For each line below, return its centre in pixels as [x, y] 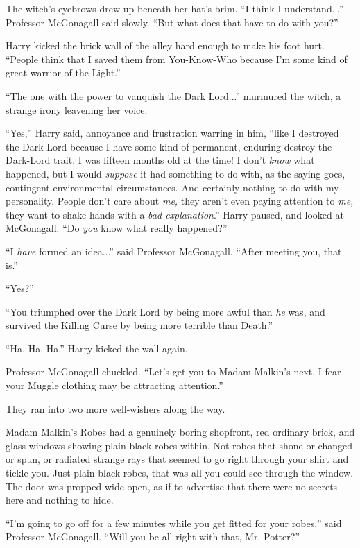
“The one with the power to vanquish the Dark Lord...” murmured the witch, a [173, 95]
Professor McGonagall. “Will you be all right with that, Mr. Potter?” [153, 537]
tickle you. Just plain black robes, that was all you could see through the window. [180, 473]
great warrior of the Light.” [63, 72]
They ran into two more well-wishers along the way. [115, 408]
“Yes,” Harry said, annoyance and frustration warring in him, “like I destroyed [172, 133]
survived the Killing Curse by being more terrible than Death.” [139, 325]
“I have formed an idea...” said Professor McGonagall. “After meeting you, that [174, 251]
